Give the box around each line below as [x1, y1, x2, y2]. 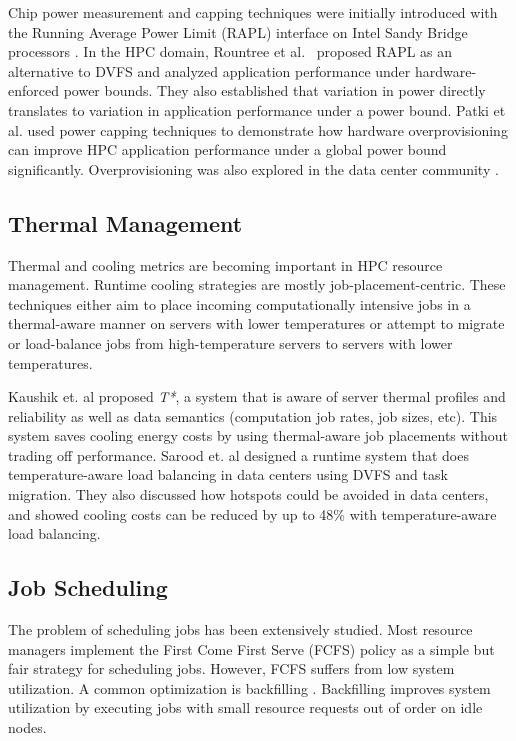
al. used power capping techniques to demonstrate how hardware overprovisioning [8, 119, 508, 140]
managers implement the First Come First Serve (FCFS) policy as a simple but [8, 638, 495, 659]
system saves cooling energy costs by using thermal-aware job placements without [8, 425, 508, 446]
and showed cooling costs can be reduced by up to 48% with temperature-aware [8, 503, 497, 524]
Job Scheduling [8, 572, 168, 603]
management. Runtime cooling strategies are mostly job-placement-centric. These [8, 274, 506, 295]
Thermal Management [8, 207, 243, 238]
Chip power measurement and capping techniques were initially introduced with [8, 2, 498, 22]
